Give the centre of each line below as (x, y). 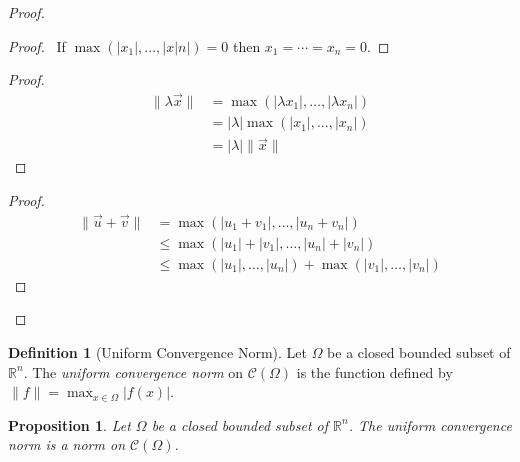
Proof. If (37, 45)
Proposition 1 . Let (69, 424)
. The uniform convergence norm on (133, 371)
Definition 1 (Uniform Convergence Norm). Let (157, 352)
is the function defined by (374, 371)
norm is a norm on (67, 444)
